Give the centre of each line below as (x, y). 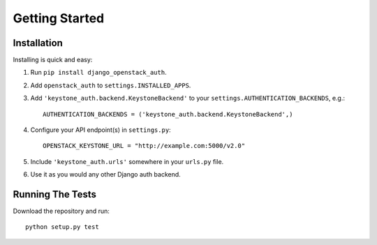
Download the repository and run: (61, 211)
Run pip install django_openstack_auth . (98, 73)
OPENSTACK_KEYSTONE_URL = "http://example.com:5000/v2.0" (144, 146)
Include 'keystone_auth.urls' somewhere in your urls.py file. (127, 161)
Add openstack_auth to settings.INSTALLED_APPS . (111, 85)
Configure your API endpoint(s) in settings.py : (101, 130)
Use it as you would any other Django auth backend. (105, 175)
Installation (38, 43)
